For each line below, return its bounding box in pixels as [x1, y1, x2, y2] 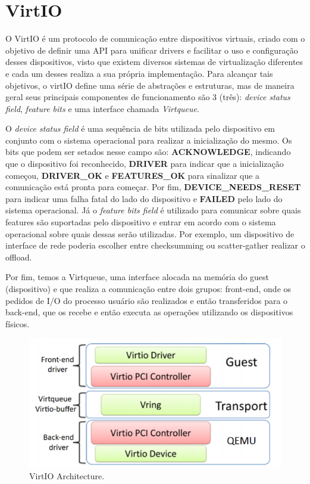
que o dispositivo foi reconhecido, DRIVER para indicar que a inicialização [5, 157, 284, 170]
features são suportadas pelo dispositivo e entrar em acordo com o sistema [5, 216, 276, 228]
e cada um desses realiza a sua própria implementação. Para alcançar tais [5, 67, 273, 79]
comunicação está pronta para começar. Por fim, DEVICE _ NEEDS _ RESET [5, 181, 301, 193]
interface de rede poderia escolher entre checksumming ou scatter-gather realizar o [5, 239, 305, 252]
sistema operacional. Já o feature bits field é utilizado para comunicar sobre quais [5, 204, 301, 216]
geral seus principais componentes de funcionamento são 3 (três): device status [5, 91, 290, 103]
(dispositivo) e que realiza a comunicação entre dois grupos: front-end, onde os [5, 283, 292, 294]
